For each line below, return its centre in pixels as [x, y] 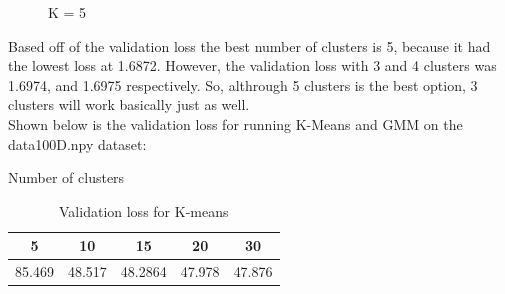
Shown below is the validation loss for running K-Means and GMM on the [235, 123]
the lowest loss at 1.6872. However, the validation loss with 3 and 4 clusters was [252, 65]
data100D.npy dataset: [77, 143]
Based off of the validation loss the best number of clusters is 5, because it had [249, 45]
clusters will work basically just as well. [129, 104]
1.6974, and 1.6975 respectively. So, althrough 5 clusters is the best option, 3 [243, 84]
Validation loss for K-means [144, 210]
